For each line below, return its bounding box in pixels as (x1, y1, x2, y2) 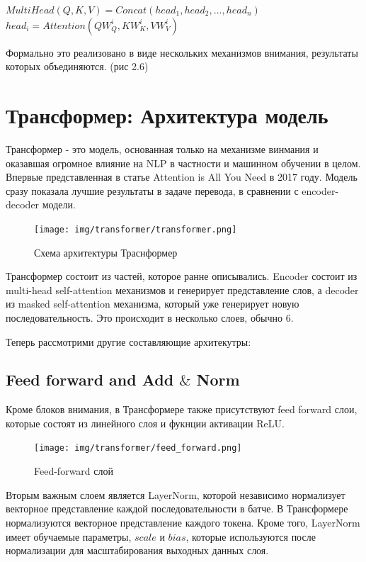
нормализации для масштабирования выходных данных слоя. (6, 543, 269, 558)
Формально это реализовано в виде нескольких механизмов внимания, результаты (6, 45, 358, 60)
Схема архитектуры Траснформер (34, 245, 178, 259)
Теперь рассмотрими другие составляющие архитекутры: (6, 334, 251, 349)
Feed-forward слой (34, 463, 113, 478)
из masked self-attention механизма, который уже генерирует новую (6, 296, 299, 311)
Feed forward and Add (6, 369, 174, 390)
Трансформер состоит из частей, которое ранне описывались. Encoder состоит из (6, 269, 358, 283)
